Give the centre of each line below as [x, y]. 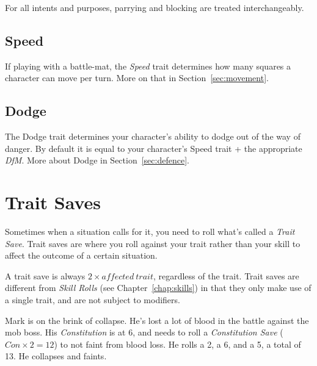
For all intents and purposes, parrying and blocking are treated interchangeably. [155, 7]
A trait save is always [45, 275]
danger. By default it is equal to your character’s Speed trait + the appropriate [154, 148]
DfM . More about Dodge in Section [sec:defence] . [97, 160]
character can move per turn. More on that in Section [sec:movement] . [137, 78]
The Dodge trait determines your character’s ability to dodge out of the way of [153, 136]
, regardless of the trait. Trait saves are [226, 275]
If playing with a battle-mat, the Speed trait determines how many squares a [148, 66]
